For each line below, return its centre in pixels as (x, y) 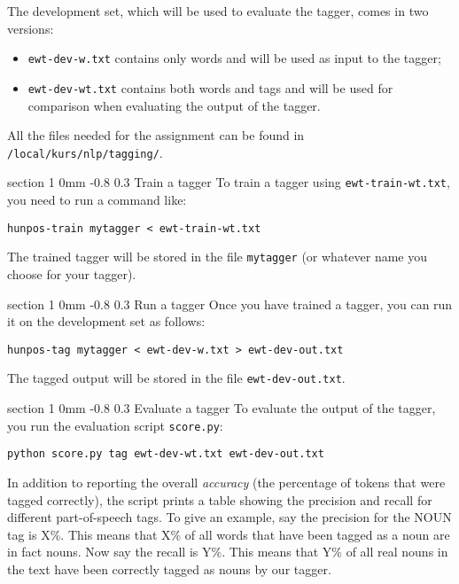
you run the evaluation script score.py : (115, 425)
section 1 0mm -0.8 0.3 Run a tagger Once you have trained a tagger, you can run (230, 304)
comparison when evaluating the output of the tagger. (174, 105)
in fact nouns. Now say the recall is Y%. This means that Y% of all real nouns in (228, 552)
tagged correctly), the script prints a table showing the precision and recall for (220, 499)
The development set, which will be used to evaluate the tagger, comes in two (218, 11)
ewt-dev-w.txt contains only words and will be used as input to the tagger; (234, 58)
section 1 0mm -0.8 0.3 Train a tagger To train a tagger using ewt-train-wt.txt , (229, 182)
